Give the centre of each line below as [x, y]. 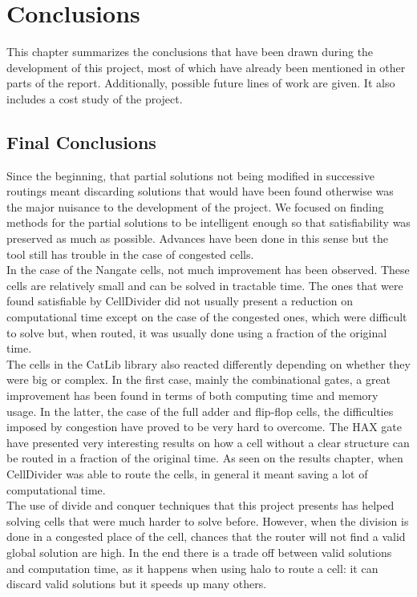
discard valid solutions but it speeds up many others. [137, 584]
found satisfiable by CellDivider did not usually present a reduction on [180, 301]
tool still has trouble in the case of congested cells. [130, 254]
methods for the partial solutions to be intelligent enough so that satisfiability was [208, 222]
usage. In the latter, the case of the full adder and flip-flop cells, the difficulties [200, 411]
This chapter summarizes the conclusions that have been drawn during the [190, 52]
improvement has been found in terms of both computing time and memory [192, 395]
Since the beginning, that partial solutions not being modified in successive [190, 175]
